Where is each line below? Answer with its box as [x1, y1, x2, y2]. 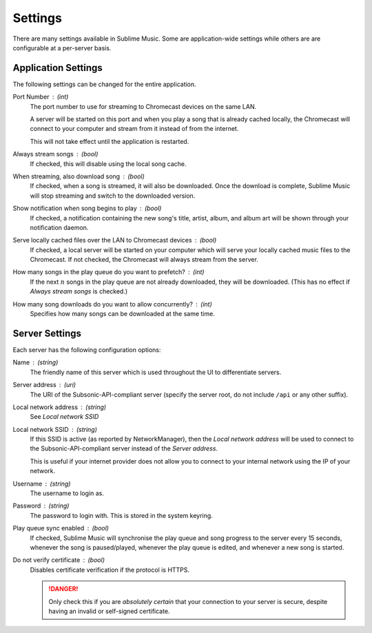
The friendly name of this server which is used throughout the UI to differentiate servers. [30, 368, 282, 376]
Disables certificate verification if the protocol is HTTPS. [30, 565, 189, 574]
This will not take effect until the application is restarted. [30, 137, 189, 145]
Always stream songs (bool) [12, 150, 99, 158]
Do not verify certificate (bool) [12, 556, 105, 564]
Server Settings [12, 327, 82, 339]
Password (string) [12, 501, 70, 510]
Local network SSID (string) [12, 425, 98, 433]
